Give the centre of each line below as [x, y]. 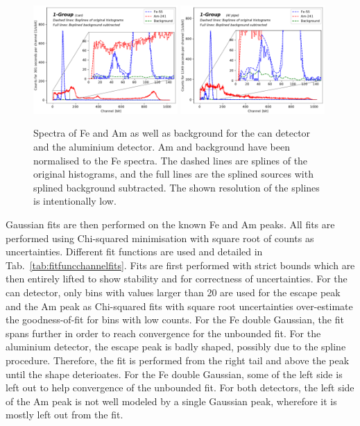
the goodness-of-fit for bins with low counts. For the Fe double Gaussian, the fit [175, 319]
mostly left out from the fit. [65, 415]
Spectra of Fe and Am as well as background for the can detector [172, 133]
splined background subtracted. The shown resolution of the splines [177, 187]
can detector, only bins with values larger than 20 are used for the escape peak [173, 292]
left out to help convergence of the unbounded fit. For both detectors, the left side [180, 387]
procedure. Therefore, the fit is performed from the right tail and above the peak [178, 360]
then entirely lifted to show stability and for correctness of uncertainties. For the [177, 279]
